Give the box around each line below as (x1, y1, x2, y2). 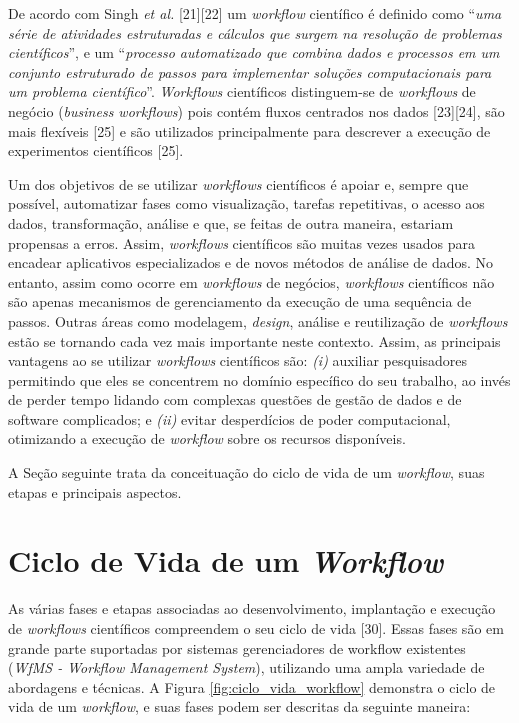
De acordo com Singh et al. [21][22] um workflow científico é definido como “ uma (8, 3, 502, 23)
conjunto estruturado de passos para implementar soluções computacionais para (8, 61, 492, 82)
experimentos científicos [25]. (8, 140, 184, 161)
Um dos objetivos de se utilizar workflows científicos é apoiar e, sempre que (8, 173, 469, 194)
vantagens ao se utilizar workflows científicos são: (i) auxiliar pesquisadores (8, 350, 468, 371)
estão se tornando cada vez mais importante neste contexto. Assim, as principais (8, 330, 501, 351)
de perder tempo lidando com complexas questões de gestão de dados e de (8, 389, 462, 410)
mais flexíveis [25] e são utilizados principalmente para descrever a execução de (8, 120, 491, 141)
